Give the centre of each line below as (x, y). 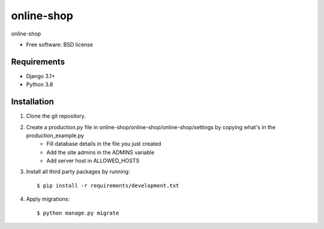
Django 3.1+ (40, 76)
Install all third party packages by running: (78, 172)
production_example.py (55, 135)
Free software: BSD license (59, 44)
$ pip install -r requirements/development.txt (108, 185)
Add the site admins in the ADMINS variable (100, 152)
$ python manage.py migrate (78, 213)
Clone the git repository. (56, 116)
